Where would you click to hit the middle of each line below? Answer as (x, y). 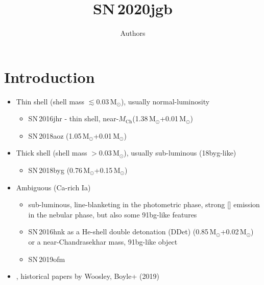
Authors (133, 33)
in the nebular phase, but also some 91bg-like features (113, 214)
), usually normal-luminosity (165, 101)
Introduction (50, 76)
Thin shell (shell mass (50, 101)
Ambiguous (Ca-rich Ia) (53, 187)
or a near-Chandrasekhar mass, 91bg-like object (103, 242)
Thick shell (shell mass (52, 153)
